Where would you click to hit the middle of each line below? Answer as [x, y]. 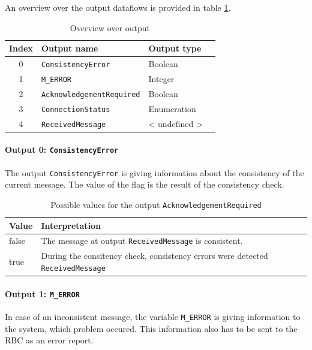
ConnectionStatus [76, 109]
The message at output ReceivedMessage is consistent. [142, 241]
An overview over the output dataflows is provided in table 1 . [118, 7]
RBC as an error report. [49, 340]
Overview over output [110, 27]
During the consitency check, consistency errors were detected [154, 256]
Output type [175, 48]
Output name [70, 48]
